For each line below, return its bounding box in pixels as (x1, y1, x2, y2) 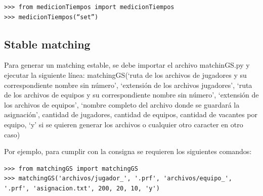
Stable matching (4, 36, 91, 52)
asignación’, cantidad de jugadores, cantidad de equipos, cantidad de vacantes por (4, 109, 257, 120)
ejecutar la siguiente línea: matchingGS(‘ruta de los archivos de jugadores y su (4, 69, 247, 80)
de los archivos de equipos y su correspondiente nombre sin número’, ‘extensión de (4, 89, 259, 100)
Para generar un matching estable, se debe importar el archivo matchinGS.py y (4, 60, 250, 70)
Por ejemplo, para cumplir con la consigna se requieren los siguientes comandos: (4, 146, 252, 157)
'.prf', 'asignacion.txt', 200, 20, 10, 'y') (4, 184, 160, 192)
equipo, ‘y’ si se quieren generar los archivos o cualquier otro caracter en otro (4, 119, 243, 129)
